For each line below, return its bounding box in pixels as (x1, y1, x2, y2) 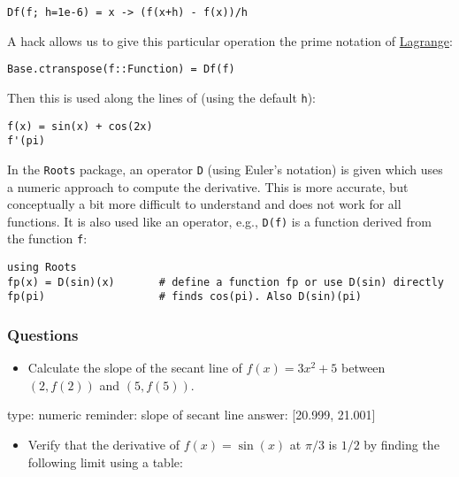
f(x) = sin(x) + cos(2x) (7, 119, 153, 133)
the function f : (7, 229, 88, 248)
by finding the (363, 435, 440, 453)
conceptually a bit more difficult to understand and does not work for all (7, 195, 402, 213)
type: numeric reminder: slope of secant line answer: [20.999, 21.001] (7, 405, 376, 424)
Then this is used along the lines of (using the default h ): (7, 88, 317, 106)
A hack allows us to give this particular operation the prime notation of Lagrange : (7, 31, 453, 50)
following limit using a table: (27, 452, 183, 471)
